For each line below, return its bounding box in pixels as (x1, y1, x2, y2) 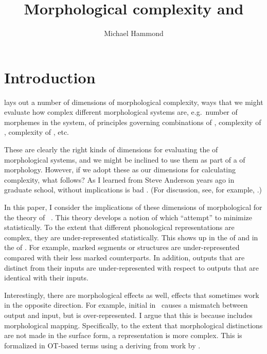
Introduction (4, 66, 96, 87)
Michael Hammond (104, 28, 164, 39)
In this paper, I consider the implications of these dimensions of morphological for (4, 202, 262, 212)
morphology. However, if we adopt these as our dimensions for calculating (4, 164, 236, 175)
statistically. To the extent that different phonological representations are (4, 222, 235, 233)
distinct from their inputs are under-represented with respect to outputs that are (4, 262, 259, 273)
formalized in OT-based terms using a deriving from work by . (4, 340, 201, 350)
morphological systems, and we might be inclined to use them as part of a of (4, 154, 245, 165)
